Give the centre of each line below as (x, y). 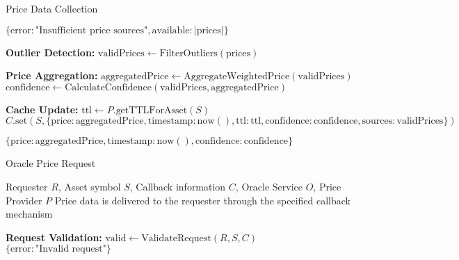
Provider (24, 200)
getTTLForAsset (152, 110)
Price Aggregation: (52, 75)
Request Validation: (54, 237)
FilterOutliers (188, 53)
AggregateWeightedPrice (237, 77)
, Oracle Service (269, 186)
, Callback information (178, 186)
